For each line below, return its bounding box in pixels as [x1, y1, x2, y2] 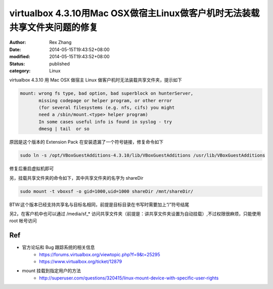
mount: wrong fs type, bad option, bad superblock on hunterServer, [20, 91, 194, 96]
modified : [9, 54, 30, 60]
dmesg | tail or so [38, 126, 89, 132]
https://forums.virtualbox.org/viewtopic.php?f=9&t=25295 [39, 251, 160, 258]
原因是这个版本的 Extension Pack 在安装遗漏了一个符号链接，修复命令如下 [9, 139, 164, 145]
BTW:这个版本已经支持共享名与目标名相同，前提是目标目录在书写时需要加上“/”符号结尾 [9, 201, 190, 208]
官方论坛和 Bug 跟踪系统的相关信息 [22, 244, 95, 251]
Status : [9, 61, 25, 67]
